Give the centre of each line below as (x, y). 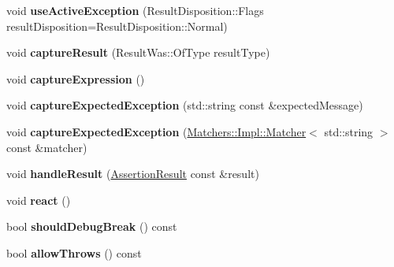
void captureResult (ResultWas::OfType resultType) (138, 52)
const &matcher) (47, 147)
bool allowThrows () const (74, 252)
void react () (39, 200)
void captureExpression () (76, 78)
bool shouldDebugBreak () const (92, 226)
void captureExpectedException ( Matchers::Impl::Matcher (156, 131)
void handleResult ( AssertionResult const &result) (133, 174)
